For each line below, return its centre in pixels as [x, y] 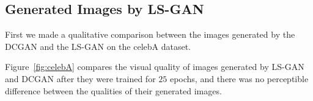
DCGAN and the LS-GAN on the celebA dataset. [98, 46]
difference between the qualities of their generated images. [113, 90]
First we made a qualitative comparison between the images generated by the [150, 34]
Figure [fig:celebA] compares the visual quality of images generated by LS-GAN [155, 67]
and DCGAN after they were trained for [80, 78]
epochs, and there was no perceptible [239, 78]
